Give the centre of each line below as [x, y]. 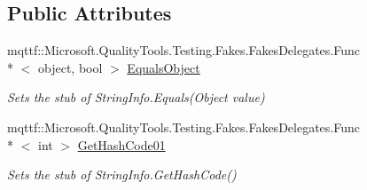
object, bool [70, 67]
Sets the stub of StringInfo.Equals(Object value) [136, 97]
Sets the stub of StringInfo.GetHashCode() [122, 174]
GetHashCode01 [121, 144]
